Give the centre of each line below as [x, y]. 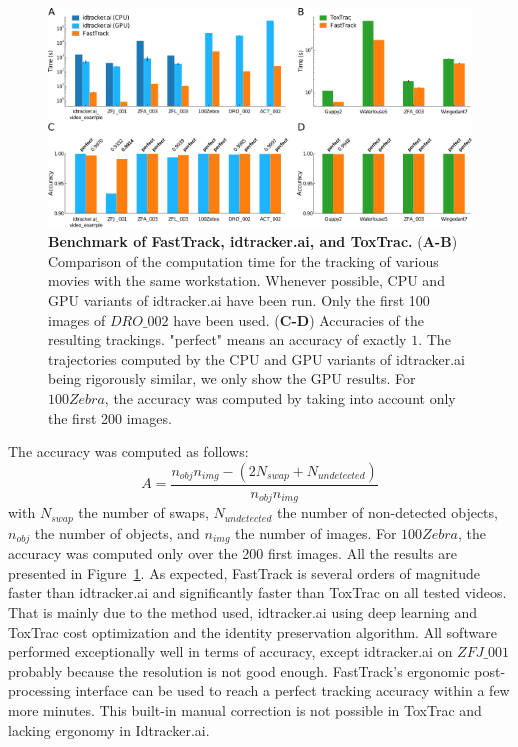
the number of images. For [316, 532]
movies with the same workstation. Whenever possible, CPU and [246, 280]
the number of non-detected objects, [387, 512]
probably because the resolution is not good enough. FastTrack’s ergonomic [239, 670]
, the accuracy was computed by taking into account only [280, 398]
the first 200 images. [110, 417]
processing [39, 690]
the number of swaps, [143, 512]
